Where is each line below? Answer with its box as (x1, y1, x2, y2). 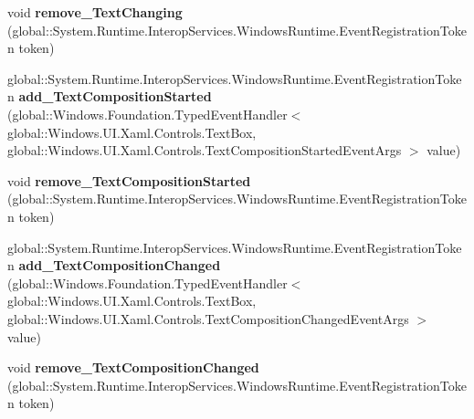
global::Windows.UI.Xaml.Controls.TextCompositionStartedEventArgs (7, 141, 402, 160)
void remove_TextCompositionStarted (7, 171, 251, 190)
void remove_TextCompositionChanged (7, 358, 259, 377)
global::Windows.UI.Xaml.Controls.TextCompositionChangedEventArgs (7, 309, 409, 328)
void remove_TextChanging (7, 3, 183, 21)
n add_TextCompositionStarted (7, 87, 212, 106)
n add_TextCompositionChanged (7, 256, 221, 275)
